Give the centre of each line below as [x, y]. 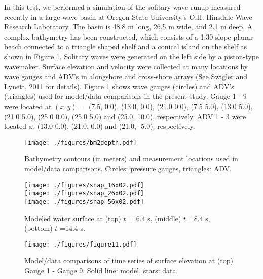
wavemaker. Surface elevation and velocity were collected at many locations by [126, 66]
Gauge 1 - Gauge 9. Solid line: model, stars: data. [101, 270]
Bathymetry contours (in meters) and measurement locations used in [131, 159]
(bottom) [39, 228]
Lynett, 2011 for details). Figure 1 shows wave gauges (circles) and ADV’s [119, 86]
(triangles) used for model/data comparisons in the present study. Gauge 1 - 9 [125, 96]
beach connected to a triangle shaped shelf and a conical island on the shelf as [126, 46]
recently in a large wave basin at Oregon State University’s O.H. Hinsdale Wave [128, 16]
